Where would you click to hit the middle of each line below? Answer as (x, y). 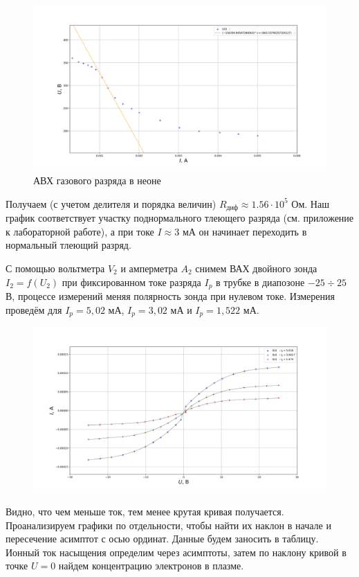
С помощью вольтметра (55, 268)
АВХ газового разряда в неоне (97, 180)
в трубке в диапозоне (260, 282)
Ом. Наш (310, 203)
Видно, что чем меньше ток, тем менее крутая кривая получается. (145, 512)
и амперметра (149, 268)
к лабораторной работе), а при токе (80, 231)
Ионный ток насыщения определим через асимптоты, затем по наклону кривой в (176, 552)
